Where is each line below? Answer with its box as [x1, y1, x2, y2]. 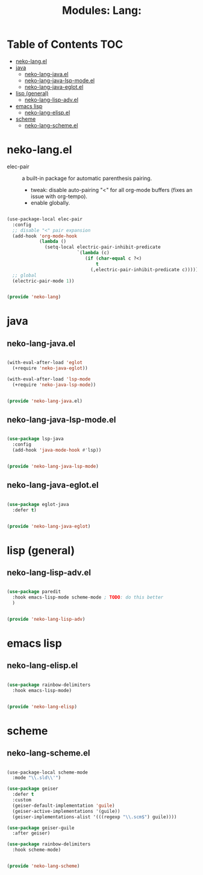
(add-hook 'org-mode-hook [12, 233, 78, 239]
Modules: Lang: [61, 4, 142, 18]
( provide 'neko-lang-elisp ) [7, 704, 78, 710]
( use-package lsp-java [7, 436, 64, 442]
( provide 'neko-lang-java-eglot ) [7, 523, 91, 529]
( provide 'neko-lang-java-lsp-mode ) [7, 463, 99, 470]
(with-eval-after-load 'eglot [7, 360, 83, 366]
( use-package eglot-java [7, 501, 69, 507]
